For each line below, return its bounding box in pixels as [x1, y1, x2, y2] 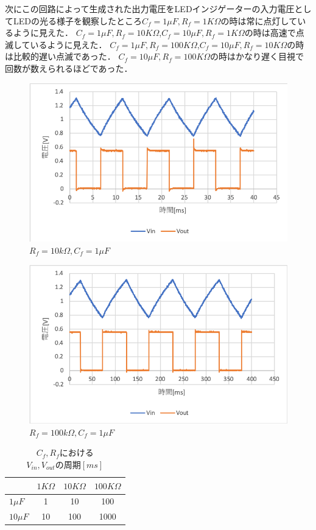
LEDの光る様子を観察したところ [13, 14, 142, 27]
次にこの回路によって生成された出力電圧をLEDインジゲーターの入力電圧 [5, 2, 295, 15]
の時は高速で [244, 26, 296, 39]
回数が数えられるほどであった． [5, 61, 133, 74]
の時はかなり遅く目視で [210, 50, 304, 63]
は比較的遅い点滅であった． [5, 50, 116, 63]
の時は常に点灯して [220, 14, 298, 27]
